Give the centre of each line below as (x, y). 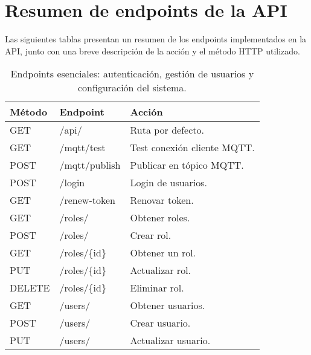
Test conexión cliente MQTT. (192, 148)
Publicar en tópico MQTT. (187, 165)
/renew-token (87, 200)
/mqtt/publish (90, 165)
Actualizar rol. (161, 270)
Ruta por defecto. (167, 130)
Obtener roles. (160, 218)
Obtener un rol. (163, 253)
